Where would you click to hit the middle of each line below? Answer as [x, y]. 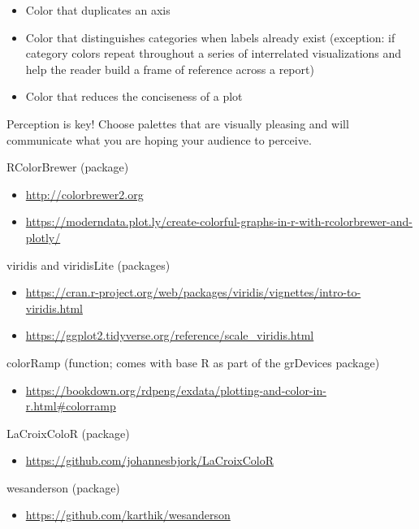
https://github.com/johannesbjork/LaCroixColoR [149, 460]
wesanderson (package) [63, 487]
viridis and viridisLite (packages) [89, 264]
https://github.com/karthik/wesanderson [128, 515]
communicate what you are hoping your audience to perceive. [159, 139]
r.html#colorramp [71, 406]
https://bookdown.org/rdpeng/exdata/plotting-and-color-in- [176, 390]
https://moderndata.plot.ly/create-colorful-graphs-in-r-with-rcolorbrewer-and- [219, 221]
